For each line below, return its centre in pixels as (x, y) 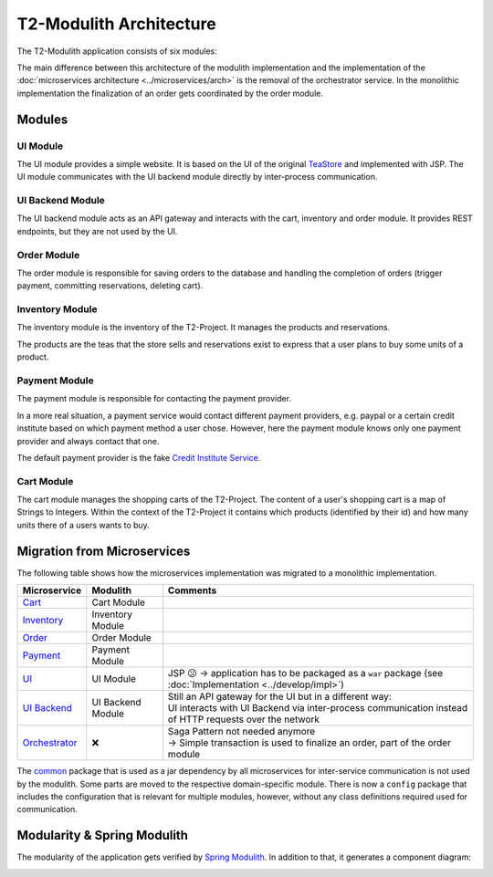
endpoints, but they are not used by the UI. (97, 231)
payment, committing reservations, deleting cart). (110, 286)
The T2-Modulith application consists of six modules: (117, 51)
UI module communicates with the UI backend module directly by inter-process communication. (197, 177)
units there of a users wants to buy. (83, 525)
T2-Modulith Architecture (116, 24)
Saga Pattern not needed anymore (241, 732)
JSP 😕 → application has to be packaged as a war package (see (305, 673)
